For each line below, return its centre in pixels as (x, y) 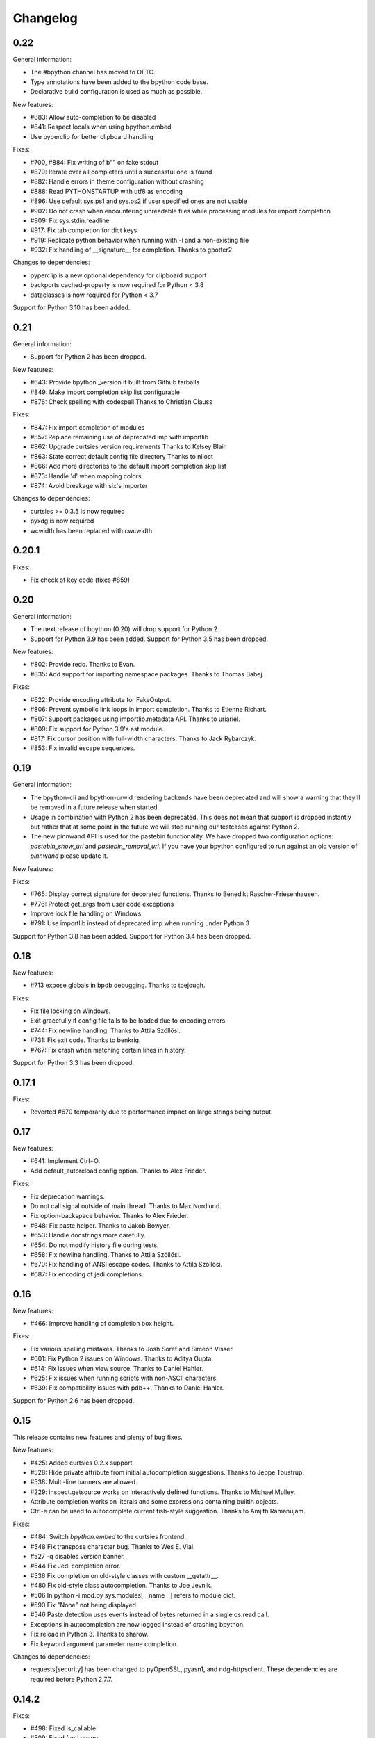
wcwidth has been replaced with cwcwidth (91, 530)
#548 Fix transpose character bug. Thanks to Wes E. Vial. (112, 1546)
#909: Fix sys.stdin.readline (70, 220)
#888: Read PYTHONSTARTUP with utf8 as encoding (107, 191)
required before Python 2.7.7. (72, 1679)
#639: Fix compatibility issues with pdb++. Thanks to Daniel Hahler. (127, 1388)
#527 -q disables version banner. (77, 1557)
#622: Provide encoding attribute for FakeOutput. (101, 699)
